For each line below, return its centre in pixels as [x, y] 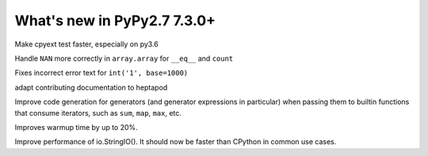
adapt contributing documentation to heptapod [91, 87]
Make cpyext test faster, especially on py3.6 [86, 44]
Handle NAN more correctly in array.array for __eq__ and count [124, 58]
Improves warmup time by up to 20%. [76, 127]
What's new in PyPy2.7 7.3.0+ [115, 20]
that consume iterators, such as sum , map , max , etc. [98, 113]
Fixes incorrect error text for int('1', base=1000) [101, 73]
